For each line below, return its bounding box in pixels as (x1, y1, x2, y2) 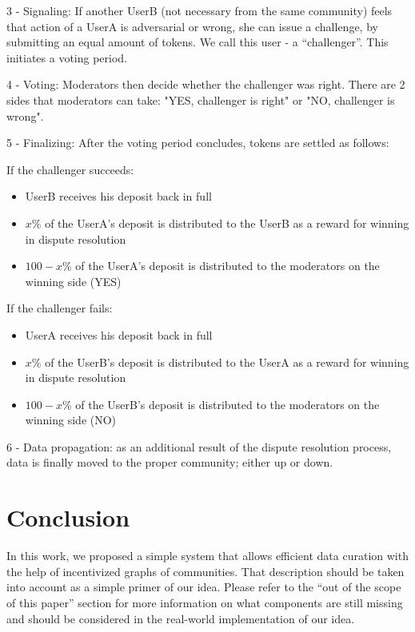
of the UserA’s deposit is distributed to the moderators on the (75, 257, 380, 274)
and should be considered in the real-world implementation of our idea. (6, 610, 355, 626)
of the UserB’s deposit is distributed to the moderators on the (75, 395, 380, 412)
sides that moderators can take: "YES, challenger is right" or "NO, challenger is (6, 91, 395, 108)
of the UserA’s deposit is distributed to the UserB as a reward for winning (45, 214, 409, 231)
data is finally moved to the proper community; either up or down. (6, 454, 333, 471)
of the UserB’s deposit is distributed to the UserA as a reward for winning (45, 353, 409, 370)
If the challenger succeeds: (6, 161, 134, 177)
